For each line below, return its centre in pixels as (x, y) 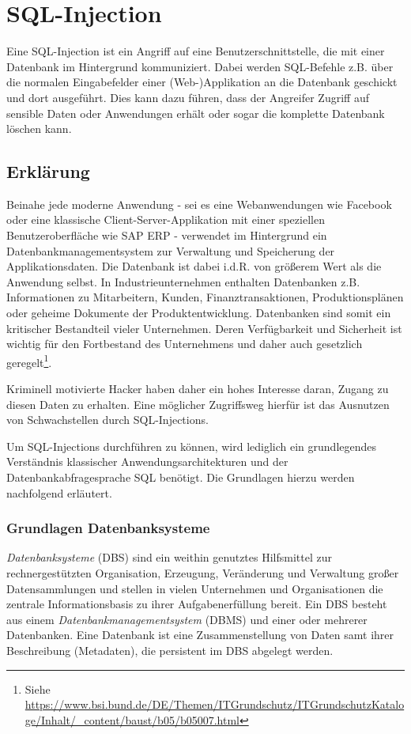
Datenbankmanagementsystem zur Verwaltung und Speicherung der (171, 250)
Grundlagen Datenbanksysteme (108, 528)
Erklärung (48, 171)
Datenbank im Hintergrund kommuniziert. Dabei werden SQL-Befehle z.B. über (200, 66)
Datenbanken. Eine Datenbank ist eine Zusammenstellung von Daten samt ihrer (200, 635)
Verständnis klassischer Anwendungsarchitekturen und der (147, 462)
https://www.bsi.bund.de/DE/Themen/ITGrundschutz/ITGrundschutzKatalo (215, 704)
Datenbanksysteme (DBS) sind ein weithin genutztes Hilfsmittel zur (169, 557)
